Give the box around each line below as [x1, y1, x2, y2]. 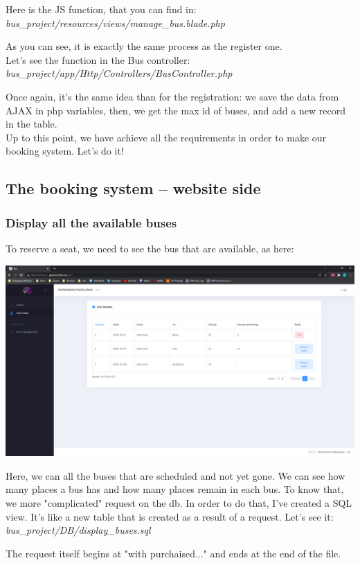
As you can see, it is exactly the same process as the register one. [6, 39, 282, 53]
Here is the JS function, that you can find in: [6, 2, 197, 16]
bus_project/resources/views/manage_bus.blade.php [6, 15, 225, 30]
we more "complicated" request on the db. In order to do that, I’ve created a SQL [6, 495, 352, 510]
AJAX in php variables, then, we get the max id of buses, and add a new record [6, 103, 345, 117]
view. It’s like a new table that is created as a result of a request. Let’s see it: [6, 509, 334, 523]
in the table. [6, 116, 57, 131]
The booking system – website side [6, 177, 261, 199]
